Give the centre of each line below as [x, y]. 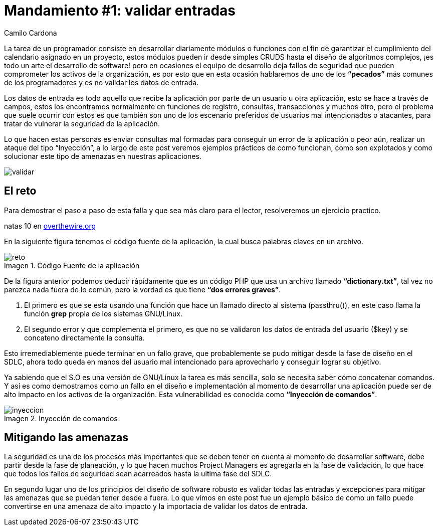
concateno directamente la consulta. [84, 337]
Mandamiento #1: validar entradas [120, 11]
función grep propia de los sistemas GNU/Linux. [103, 313]
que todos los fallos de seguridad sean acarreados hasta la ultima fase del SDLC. [138, 474]
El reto [20, 191]
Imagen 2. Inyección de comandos [61, 418]
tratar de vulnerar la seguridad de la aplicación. [82, 123]
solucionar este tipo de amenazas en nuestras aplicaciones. [103, 156]
